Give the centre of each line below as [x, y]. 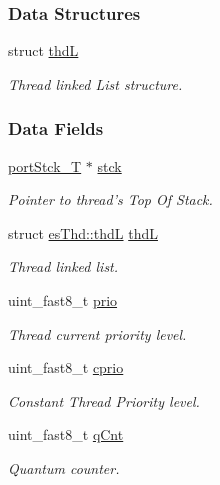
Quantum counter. [64, 467]
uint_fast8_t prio [63, 300]
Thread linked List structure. [95, 83]
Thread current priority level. [97, 333]
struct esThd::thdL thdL [83, 232]
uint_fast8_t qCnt [66, 434]
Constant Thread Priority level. [104, 400]
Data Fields [56, 128]
